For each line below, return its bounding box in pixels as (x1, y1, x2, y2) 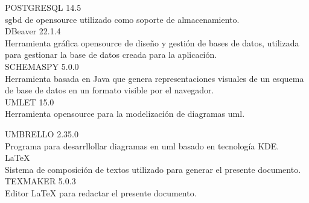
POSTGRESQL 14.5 (5, 1, 81, 13)
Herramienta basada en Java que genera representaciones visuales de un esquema (5, 72, 304, 84)
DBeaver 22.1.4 (5, 25, 61, 37)
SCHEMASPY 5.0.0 (5, 60, 79, 72)
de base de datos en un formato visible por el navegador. (5, 84, 214, 96)
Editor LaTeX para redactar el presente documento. (5, 186, 197, 199)
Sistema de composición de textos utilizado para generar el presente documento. (5, 163, 301, 175)
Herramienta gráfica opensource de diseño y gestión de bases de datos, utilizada (5, 36, 299, 49)
